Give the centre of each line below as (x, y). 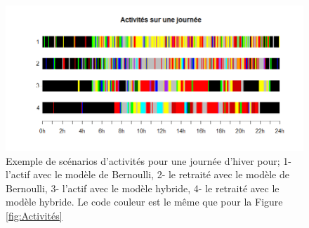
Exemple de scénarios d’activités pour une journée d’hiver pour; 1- (149, 160)
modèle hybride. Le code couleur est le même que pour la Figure (144, 202)
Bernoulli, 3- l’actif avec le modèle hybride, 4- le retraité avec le (143, 188)
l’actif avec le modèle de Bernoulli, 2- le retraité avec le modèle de (147, 174)
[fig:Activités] (34, 215)
